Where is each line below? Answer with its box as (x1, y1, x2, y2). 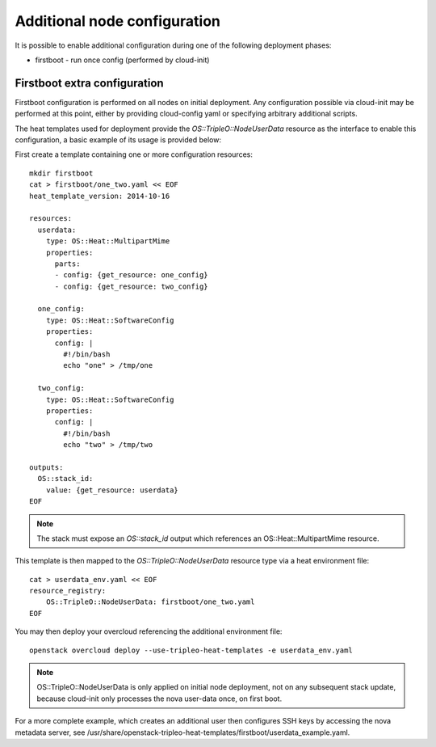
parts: (54, 259, 81, 268)
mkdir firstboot (29, 168, 94, 178)
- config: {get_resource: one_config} (54, 271, 209, 280)
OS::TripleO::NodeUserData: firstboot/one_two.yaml (45, 597, 255, 606)
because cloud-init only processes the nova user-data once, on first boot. (36, 694, 283, 703)
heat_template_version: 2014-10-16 (29, 191, 170, 200)
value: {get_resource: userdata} (45, 485, 179, 495)
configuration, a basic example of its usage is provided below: (15, 135, 222, 145)
